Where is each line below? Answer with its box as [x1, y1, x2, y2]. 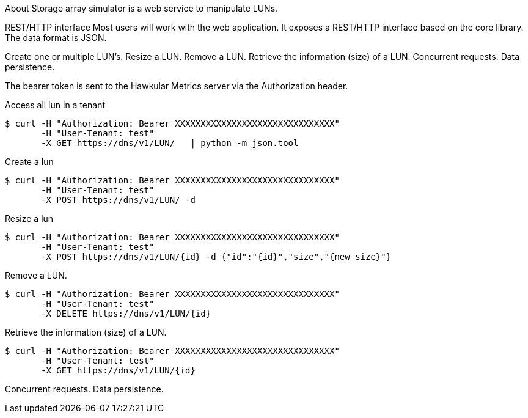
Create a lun [5, 156, 54, 167]
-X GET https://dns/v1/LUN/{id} [41, 365, 196, 375]
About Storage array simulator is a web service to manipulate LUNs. [5, 3, 278, 13]
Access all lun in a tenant [5, 100, 105, 110]
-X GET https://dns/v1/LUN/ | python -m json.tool [41, 138, 299, 148]
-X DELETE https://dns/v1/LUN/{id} [41, 309, 211, 318]
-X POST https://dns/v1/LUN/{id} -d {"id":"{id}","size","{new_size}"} [41, 252, 392, 262]
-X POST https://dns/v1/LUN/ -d [41, 195, 196, 205]
